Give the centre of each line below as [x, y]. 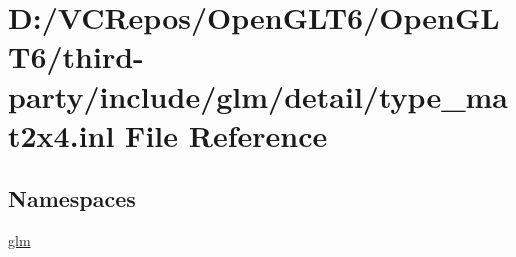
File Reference [226, 134]
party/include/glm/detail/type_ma [258, 95]
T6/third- [76, 56]
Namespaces [72, 198]
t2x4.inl [61, 134]
